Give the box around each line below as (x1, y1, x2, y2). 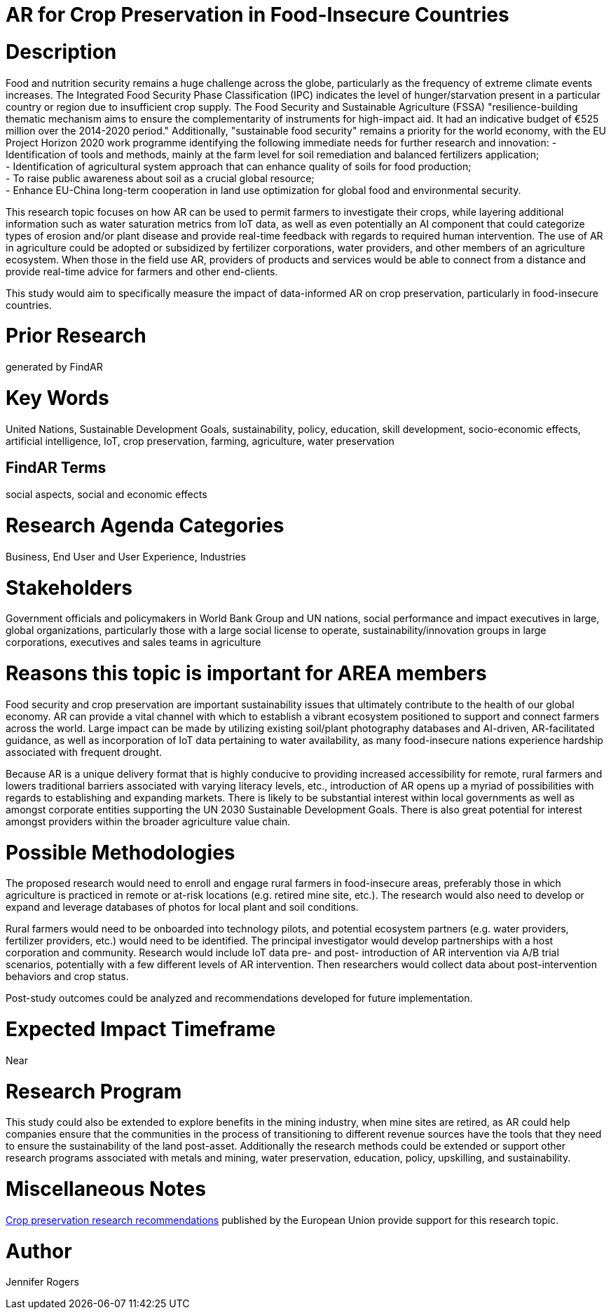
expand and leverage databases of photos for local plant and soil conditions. (6, 901, 359, 914)
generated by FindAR (6, 361, 103, 373)
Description (6, 39, 117, 64)
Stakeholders (6, 575, 132, 600)
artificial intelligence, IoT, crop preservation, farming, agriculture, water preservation (6, 434, 394, 447)
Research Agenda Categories (6, 514, 284, 538)
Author (6, 1239, 72, 1263)
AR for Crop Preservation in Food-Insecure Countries (6, 3, 509, 27)
